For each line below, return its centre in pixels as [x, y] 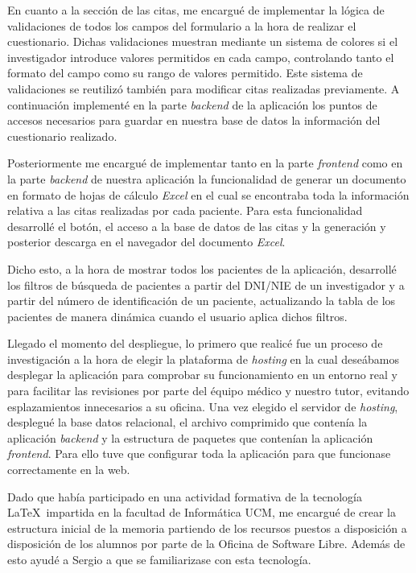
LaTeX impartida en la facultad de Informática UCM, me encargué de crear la [202, 512]
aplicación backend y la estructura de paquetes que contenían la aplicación [190, 437]
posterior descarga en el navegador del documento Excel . [146, 242]
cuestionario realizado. [62, 136]
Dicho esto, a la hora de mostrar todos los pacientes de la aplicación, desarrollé [202, 268]
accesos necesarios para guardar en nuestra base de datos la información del [194, 120]
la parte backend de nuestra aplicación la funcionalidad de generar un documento [207, 178]
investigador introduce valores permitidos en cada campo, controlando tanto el [201, 57]
